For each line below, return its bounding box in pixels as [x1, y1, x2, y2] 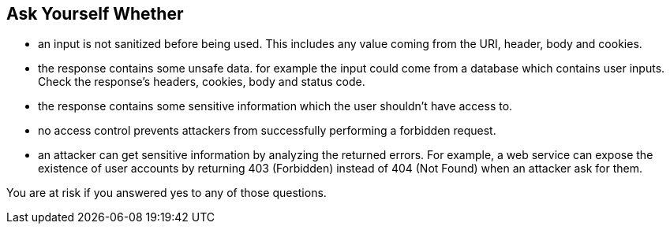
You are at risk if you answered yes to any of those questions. [6, 186, 327, 200]
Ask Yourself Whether [6, 4, 184, 24]
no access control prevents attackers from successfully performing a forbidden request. [38, 124, 496, 138]
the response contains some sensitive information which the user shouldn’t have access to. [38, 99, 513, 113]
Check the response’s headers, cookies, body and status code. [38, 75, 365, 89]
